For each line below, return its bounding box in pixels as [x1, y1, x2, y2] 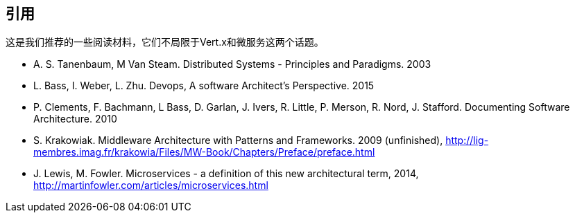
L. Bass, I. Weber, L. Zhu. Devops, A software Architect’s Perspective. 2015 [33, 80, 375, 92]
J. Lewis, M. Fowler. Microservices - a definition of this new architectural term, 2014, [33, 167, 419, 180]
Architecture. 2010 [33, 113, 117, 125]
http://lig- [445, 134, 489, 147]
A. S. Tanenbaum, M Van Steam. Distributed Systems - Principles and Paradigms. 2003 [33, 58, 431, 71]
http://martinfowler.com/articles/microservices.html [33, 179, 268, 192]
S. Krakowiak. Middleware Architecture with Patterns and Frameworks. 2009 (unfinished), [33, 134, 443, 147]
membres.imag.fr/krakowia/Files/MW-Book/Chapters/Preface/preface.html [33, 146, 375, 158]
